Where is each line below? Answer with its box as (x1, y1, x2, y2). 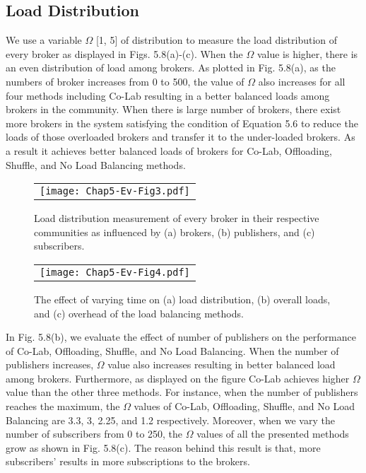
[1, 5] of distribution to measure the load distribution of (95, 33, 338, 47)
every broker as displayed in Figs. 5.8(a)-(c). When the (6, 46, 243, 61)
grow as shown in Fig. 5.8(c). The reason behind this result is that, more (6, 440, 321, 455)
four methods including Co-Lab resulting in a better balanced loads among (6, 88, 330, 103)
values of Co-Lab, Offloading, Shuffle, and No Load (134, 399, 355, 414)
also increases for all (258, 74, 346, 88)
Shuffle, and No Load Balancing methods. (6, 157, 186, 172)
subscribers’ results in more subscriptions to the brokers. (6, 454, 250, 469)
